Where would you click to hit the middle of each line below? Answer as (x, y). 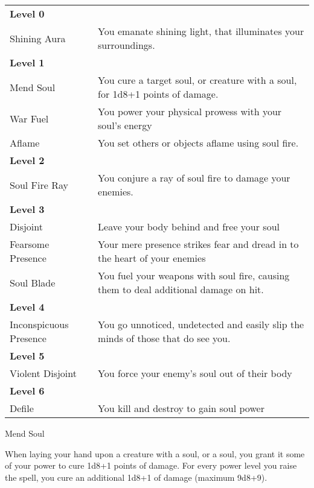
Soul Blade (33, 282)
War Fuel (29, 118)
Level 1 (27, 62)
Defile (22, 408)
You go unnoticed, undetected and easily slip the (201, 324)
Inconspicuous (39, 324)
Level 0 (27, 14)
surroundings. (127, 45)
